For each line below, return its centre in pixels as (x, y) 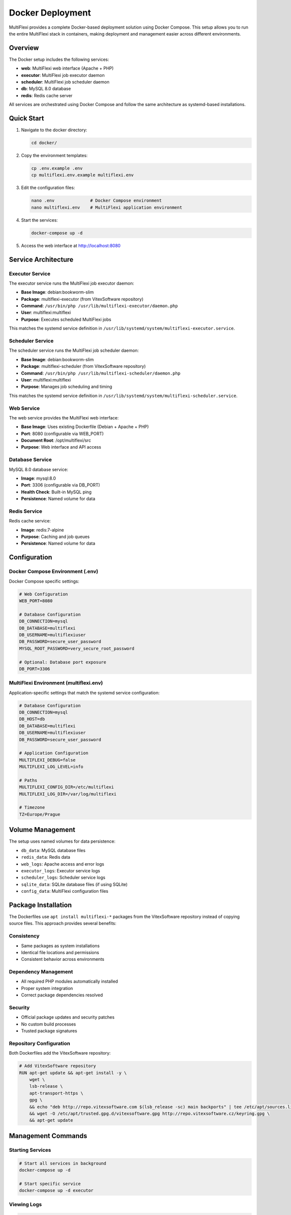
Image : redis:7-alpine (42, 530)
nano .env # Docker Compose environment (97, 201)
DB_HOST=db (32, 719)
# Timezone (32, 807)
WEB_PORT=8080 (36, 601)
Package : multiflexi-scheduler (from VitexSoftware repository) (83, 366)
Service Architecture (41, 259)
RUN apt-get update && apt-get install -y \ (73, 1073)
